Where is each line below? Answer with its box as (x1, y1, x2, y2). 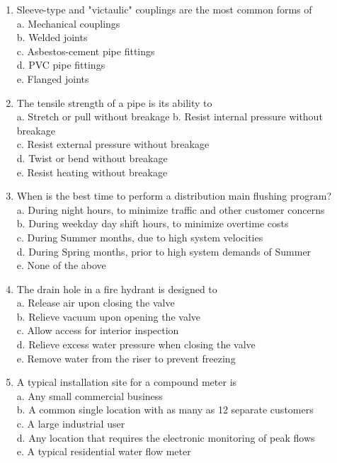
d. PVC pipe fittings (16, 57, 105, 72)
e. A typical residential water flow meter (16, 444, 191, 459)
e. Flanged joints (16, 71, 89, 86)
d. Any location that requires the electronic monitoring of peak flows (16, 430, 315, 445)
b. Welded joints (16, 30, 88, 45)
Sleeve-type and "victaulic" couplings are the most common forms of (16, 2, 312, 16)
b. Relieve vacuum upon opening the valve (16, 309, 200, 324)
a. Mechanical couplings (16, 16, 120, 30)
